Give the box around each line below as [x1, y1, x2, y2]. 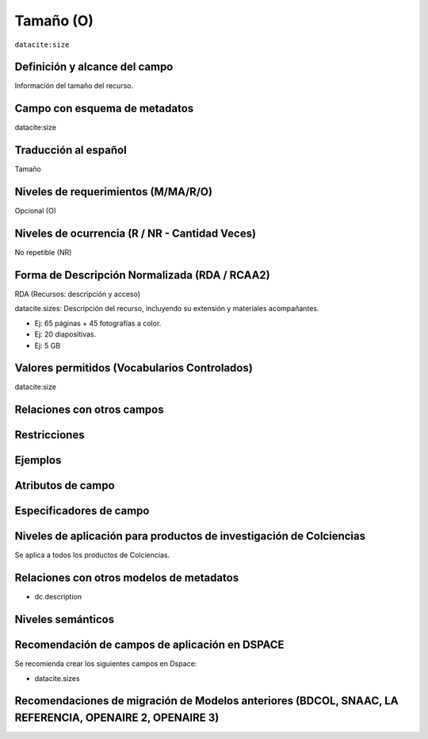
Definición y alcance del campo [14, 60, 174, 74]
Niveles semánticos [14, 613, 115, 626]
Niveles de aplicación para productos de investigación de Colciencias [14, 529, 366, 543]
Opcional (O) [14, 206, 57, 216]
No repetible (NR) [14, 248, 72, 257]
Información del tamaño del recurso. [14, 81, 134, 90]
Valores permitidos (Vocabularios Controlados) [14, 361, 253, 375]
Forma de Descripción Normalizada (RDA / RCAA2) [14, 268, 270, 282]
